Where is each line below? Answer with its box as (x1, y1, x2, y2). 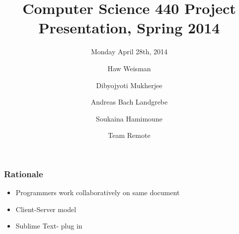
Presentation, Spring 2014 (38, 17, 220, 38)
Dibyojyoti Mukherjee (96, 80, 162, 90)
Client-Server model (15, 204, 77, 214)
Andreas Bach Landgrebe (90, 97, 168, 107)
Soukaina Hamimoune (96, 113, 162, 123)
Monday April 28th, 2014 (90, 46, 168, 57)
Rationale (4, 167, 43, 180)
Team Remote (108, 130, 151, 140)
